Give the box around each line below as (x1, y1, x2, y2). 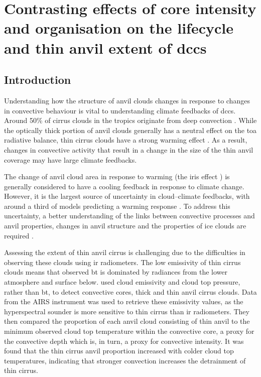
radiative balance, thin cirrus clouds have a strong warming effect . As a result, (4, 135, 247, 145)
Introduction (4, 72, 71, 87)
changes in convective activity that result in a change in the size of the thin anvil (4, 144, 253, 155)
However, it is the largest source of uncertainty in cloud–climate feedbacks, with (4, 191, 250, 201)
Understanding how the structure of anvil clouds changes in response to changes (4, 95, 250, 105)
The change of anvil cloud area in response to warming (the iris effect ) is (4, 171, 230, 182)
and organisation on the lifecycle (4, 18, 233, 38)
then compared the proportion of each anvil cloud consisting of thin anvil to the (4, 316, 250, 326)
